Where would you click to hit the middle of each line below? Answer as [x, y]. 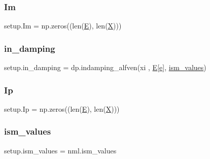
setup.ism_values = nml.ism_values [60, 150]
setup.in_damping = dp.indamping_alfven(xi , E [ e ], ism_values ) [105, 67]
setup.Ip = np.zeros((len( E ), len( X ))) [62, 108]
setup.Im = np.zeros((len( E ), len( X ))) [63, 26]
